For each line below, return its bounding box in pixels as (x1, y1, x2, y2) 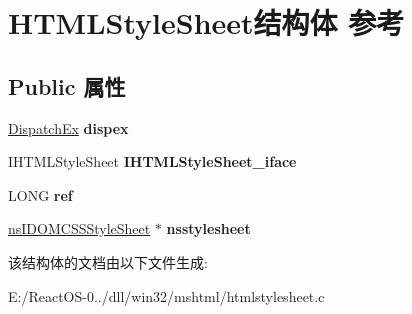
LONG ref (8, 184, 73, 205)
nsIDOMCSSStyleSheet (8, 218, 151, 239)
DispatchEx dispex (8, 117, 129, 138)
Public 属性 (8, 70, 126, 101)
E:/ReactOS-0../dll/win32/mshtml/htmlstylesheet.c (8, 285, 325, 306)
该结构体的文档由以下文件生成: (8, 251, 208, 272)
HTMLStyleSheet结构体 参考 (8, 2, 405, 43)
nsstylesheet (166, 218, 251, 239)
